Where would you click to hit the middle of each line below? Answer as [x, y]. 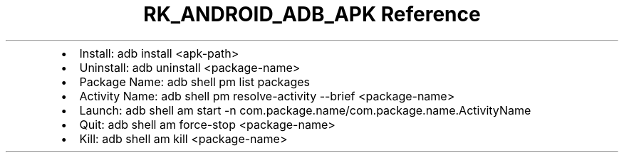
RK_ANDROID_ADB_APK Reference [312, 14]
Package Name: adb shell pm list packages [194, 81]
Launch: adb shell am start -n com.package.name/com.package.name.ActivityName [305, 110]
